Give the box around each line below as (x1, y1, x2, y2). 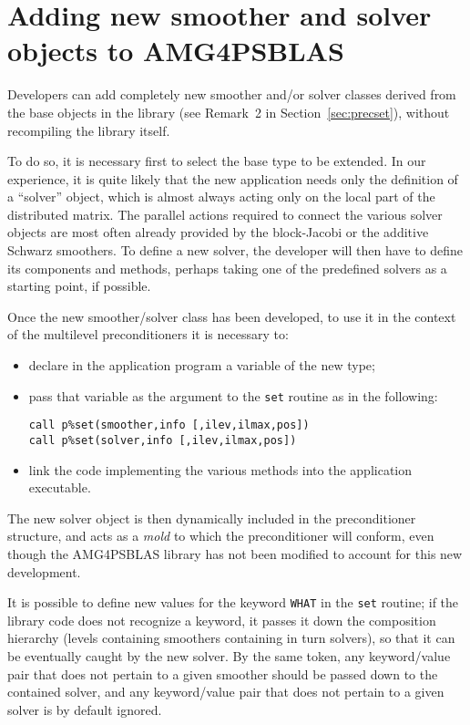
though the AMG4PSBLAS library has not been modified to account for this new (7, 544, 463, 563)
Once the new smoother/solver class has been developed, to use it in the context (7, 306, 456, 326)
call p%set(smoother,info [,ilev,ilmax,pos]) (28, 419, 310, 432)
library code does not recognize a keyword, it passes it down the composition (7, 610, 436, 629)
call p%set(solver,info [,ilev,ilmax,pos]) (28, 433, 297, 447)
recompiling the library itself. (7, 120, 170, 140)
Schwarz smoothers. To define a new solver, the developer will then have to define (7, 241, 464, 260)
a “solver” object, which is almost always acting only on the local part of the (7, 187, 435, 206)
